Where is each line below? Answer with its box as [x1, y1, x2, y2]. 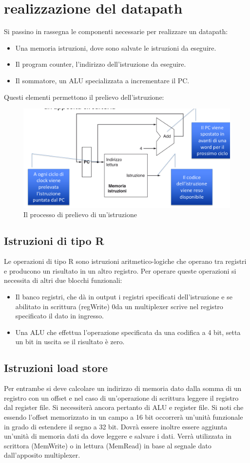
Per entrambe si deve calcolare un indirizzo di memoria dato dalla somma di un [4, 383, 242, 393]
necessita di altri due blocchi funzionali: [4, 275, 122, 285]
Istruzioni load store [4, 360, 108, 375]
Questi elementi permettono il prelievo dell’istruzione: [4, 92, 164, 102]
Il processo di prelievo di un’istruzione [23, 209, 137, 220]
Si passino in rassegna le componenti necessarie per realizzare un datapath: [4, 26, 228, 37]
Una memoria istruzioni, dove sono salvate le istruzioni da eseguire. [15, 42, 216, 53]
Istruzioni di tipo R [4, 233, 104, 248]
